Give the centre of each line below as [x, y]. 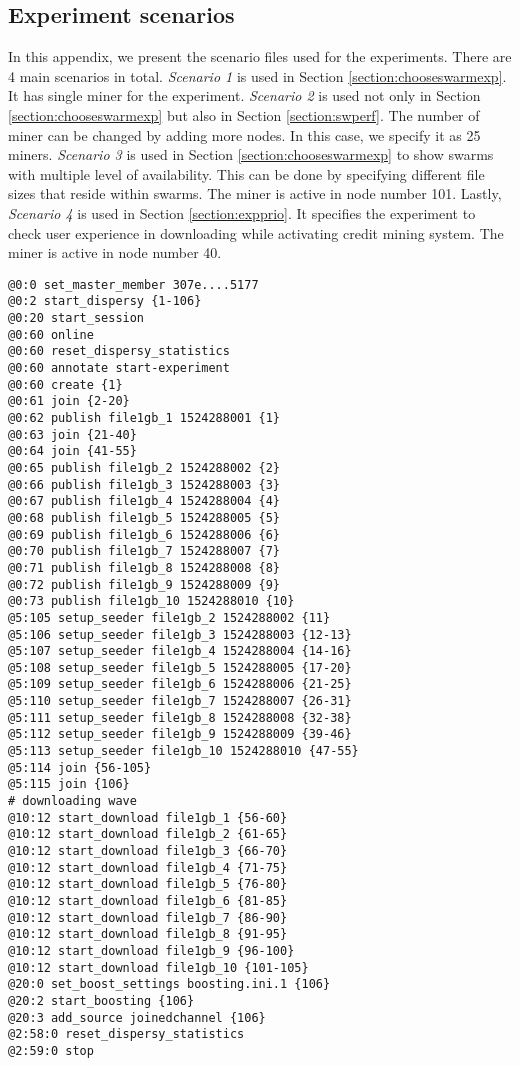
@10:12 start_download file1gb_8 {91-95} [148, 934]
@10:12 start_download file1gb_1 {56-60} [148, 817]
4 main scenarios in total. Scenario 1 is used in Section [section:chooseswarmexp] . [257, 75]
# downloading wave [72, 801]
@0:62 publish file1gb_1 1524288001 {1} [144, 417]
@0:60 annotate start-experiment [119, 368]
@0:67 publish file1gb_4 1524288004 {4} [144, 501]
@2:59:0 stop [51, 1050]
